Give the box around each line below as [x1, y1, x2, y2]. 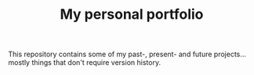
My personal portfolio [60, 5, 204, 23]
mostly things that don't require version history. [8, 58, 161, 67]
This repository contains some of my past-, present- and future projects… [8, 49, 247, 59]
